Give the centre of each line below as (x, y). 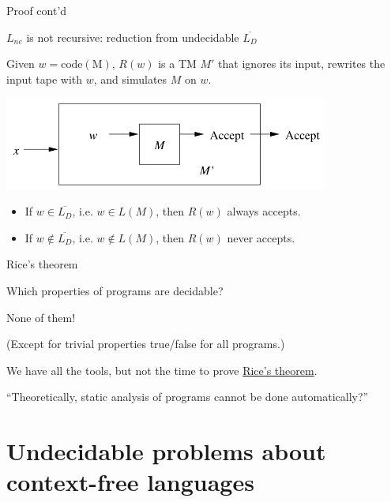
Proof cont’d (37, 10)
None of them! (41, 317)
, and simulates (130, 79)
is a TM (177, 64)
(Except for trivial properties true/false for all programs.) (146, 344)
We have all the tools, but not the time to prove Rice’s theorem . (162, 370)
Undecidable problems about (166, 451)
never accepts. (261, 237)
